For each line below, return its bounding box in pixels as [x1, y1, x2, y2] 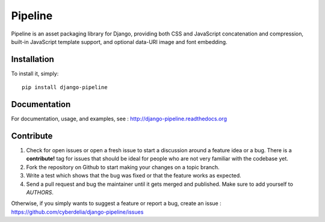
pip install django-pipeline [22, 84, 108, 91]
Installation [11, 54, 54, 64]
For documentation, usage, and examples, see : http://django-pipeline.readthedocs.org [11, 115, 227, 123]
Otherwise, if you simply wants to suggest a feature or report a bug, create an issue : [11, 200, 222, 207]
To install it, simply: [11, 70, 59, 77]
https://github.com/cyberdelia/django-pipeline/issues [11, 208, 144, 215]
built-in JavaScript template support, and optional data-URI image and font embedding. [11, 38, 228, 45]
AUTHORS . [26, 189, 54, 196]
